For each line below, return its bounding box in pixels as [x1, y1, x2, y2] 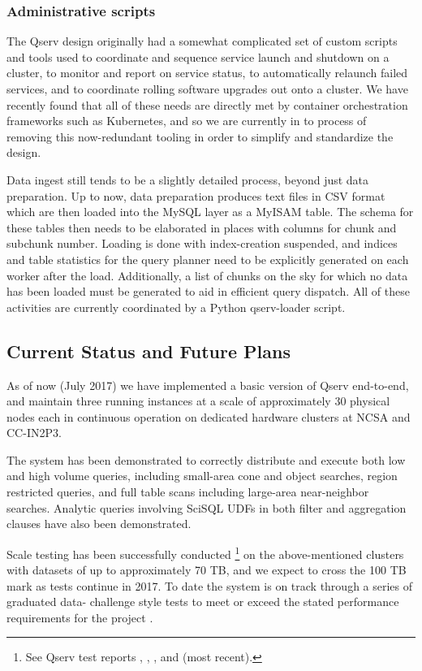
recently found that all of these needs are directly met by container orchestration [6, 96, 408, 113]
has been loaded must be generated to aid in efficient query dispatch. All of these [6, 283, 410, 300]
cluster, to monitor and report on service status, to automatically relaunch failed [6, 64, 408, 81]
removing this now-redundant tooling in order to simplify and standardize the [6, 128, 394, 145]
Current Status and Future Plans [6, 338, 291, 363]
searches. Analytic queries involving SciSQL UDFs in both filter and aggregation [6, 499, 407, 516]
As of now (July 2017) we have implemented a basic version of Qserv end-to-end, [6, 376, 409, 393]
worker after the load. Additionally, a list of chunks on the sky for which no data [6, 266, 408, 284]
